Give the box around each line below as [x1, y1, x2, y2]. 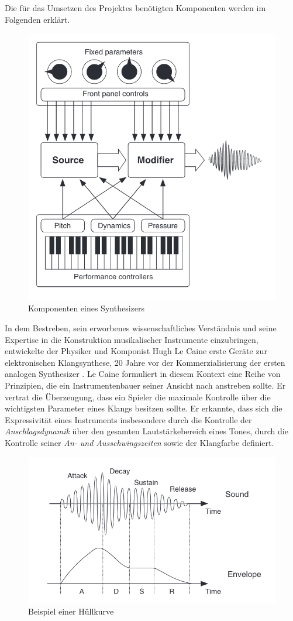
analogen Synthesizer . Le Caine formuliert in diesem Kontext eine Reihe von [5, 368, 281, 380]
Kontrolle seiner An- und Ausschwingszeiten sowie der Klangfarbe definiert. [5, 436, 274, 448]
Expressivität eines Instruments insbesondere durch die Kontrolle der [5, 413, 252, 426]
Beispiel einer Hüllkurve [28, 605, 114, 617]
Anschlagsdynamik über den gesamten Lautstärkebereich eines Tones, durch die [5, 425, 288, 437]
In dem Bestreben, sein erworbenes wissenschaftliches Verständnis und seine [5, 322, 277, 334]
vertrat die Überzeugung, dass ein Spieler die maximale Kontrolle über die [5, 390, 271, 403]
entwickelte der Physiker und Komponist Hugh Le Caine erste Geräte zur [5, 345, 267, 357]
